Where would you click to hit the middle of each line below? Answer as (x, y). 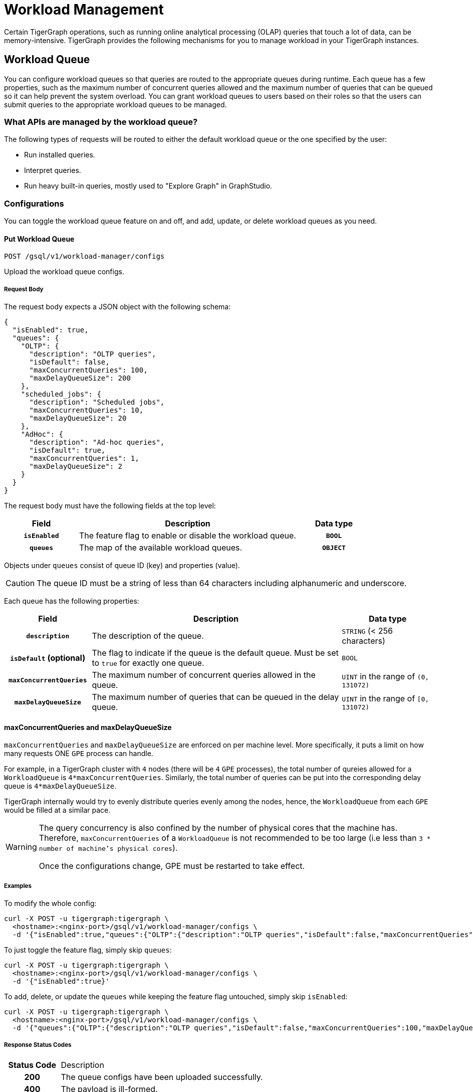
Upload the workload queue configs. (64, 272)
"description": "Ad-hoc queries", (97, 442)
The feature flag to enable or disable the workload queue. (187, 536)
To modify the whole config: (50, 903)
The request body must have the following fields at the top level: (110, 506)
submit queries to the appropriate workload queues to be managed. (115, 104)
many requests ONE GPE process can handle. (79, 754)
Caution (20, 583)
